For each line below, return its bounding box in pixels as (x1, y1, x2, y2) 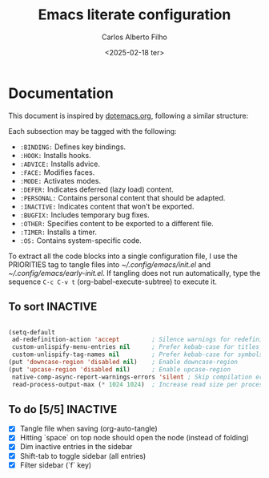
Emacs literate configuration (38, 6, 231, 24)
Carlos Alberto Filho (101, 32, 168, 42)
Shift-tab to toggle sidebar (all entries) (19, 451, 147, 460)
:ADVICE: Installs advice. (19, 159, 101, 168)
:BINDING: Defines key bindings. (19, 142, 126, 152)
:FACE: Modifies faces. (19, 167, 95, 177)
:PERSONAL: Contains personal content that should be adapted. (19, 192, 226, 202)
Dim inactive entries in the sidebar (19, 442, 133, 452)
